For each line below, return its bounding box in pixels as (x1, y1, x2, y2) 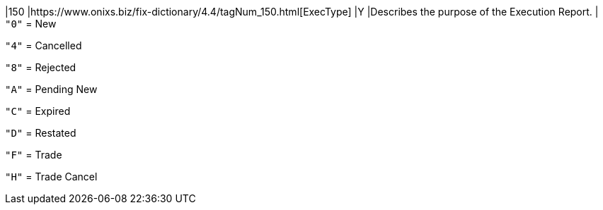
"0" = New (5, 18, 57, 30)
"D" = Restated (5, 127, 76, 139)
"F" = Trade (5, 149, 62, 161)
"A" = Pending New (5, 83, 98, 95)
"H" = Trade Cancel (5, 171, 98, 183)
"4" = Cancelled (5, 39, 82, 51)
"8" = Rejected (5, 61, 76, 73)
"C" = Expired (5, 105, 71, 117)
